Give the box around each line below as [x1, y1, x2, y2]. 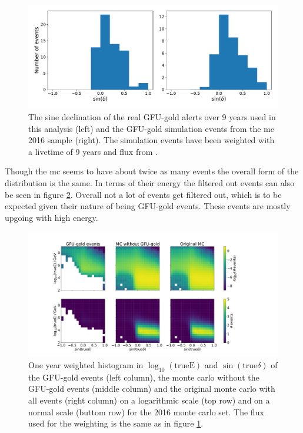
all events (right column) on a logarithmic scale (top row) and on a [28, 394, 270, 406]
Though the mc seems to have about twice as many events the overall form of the [5, 165, 299, 177]
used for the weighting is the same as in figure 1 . [28, 417, 204, 429]
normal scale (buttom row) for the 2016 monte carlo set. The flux [28, 405, 264, 418]
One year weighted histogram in [28, 358, 144, 371]
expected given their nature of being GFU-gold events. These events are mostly [5, 200, 291, 212]
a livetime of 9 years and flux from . [28, 145, 158, 157]
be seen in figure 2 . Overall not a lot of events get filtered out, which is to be [5, 188, 282, 200]
